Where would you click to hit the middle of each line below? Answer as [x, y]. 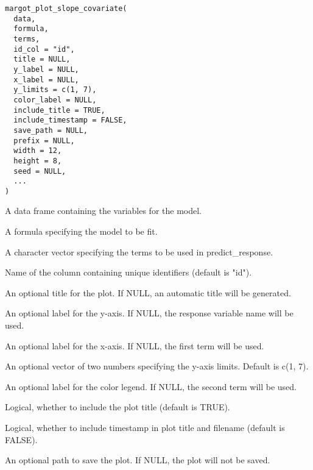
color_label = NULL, [55, 100]
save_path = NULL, [51, 130]
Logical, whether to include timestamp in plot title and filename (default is [145, 427]
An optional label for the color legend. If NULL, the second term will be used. [151, 386]
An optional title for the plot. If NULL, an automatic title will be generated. [148, 292]
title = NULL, [42, 59]
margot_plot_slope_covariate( [66, 9]
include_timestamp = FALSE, [70, 120]
